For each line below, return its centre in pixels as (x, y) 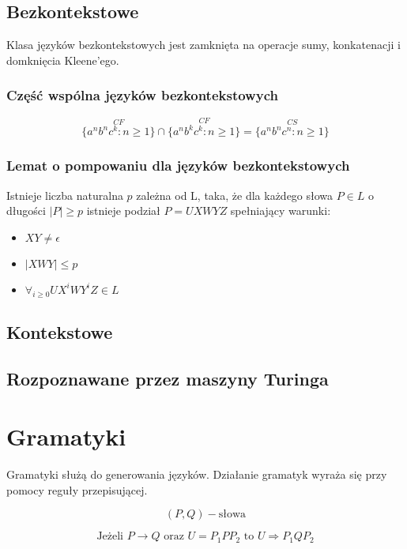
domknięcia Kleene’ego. (63, 60)
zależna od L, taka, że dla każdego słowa (235, 195)
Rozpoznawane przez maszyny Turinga (168, 378)
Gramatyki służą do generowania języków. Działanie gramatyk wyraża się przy (197, 474)
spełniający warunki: (281, 211)
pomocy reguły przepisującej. (77, 489)
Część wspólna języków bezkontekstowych (142, 95)
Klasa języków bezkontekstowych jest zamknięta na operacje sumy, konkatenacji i (203, 45)
